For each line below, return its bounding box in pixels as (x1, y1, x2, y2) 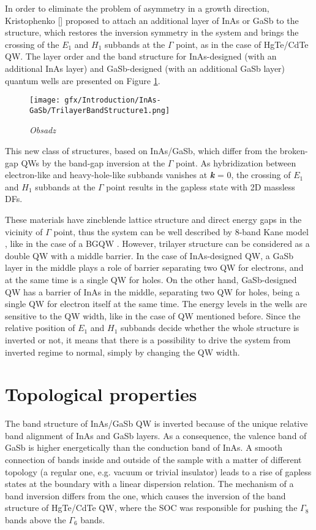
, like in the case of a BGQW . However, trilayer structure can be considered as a (5, 237, 310, 250)
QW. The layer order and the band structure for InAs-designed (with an (5, 50, 277, 63)
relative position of (5, 321, 75, 334)
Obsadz (29, 123, 56, 136)
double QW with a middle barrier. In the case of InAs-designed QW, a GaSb (5, 249, 294, 262)
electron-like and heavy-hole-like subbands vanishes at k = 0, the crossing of (5, 168, 291, 181)
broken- (279, 144, 308, 157)
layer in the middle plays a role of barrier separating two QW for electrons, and (5, 261, 304, 274)
